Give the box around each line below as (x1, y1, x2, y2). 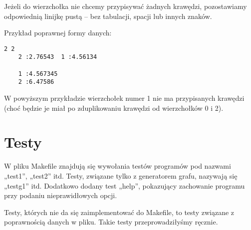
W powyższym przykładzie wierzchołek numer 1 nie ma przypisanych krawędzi (4, 93, 245, 103)
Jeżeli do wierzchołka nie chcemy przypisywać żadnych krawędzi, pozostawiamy (4, 1, 247, 11)
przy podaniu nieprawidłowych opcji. (4, 190, 117, 201)
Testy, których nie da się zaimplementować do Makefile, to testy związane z (4, 207, 235, 217)
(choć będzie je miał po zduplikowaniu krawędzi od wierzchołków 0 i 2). (4, 102, 224, 113)
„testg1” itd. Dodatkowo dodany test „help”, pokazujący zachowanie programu (4, 180, 245, 191)
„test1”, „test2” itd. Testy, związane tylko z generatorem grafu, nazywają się (4, 170, 238, 181)
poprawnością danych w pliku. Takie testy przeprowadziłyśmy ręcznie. (4, 217, 218, 227)
